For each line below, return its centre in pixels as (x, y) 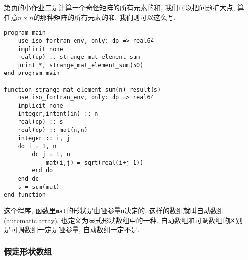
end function (25, 195)
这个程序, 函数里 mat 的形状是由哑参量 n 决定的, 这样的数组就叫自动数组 (114, 210)
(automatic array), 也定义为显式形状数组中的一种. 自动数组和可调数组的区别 (124, 220)
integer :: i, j (44, 138)
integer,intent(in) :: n (58, 114)
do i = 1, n (37, 146)
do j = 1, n (51, 155)
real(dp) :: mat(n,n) (53, 130)
